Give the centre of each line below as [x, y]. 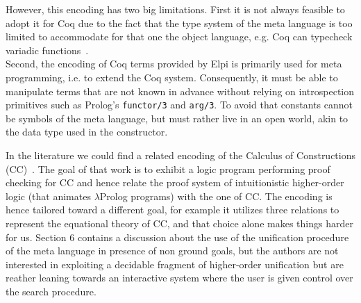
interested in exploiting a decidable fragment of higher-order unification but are [175, 264]
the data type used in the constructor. [87, 132]
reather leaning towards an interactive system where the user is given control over [179, 278]
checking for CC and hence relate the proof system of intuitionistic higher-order [175, 182]
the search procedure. [51, 291]
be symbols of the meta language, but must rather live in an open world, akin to [177, 118]
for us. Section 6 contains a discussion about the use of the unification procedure [177, 237]
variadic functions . [47, 50]
